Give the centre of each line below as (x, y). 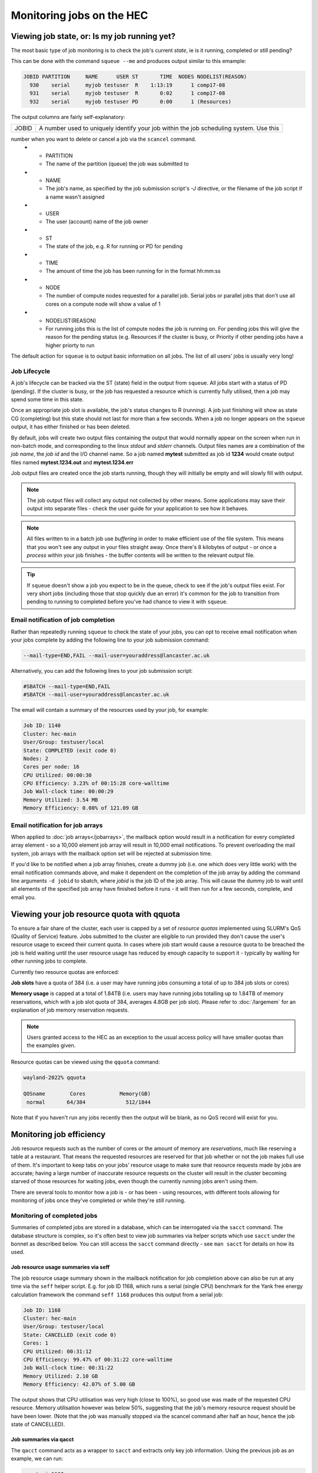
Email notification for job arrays (57, 825)
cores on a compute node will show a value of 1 (103, 304)
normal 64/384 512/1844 (89, 1102)
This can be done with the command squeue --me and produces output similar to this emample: (129, 61)
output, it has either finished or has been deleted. (71, 427)
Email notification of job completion (63, 620)
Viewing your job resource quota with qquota (96, 914)
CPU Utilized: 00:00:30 (58, 775)
